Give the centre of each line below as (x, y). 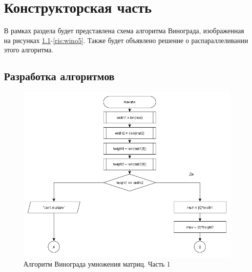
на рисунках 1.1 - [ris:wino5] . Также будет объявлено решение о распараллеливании (126, 40)
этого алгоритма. (29, 50)
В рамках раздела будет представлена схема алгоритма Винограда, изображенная (124, 31)
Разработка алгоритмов (59, 76)
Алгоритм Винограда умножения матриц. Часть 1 (97, 263)
